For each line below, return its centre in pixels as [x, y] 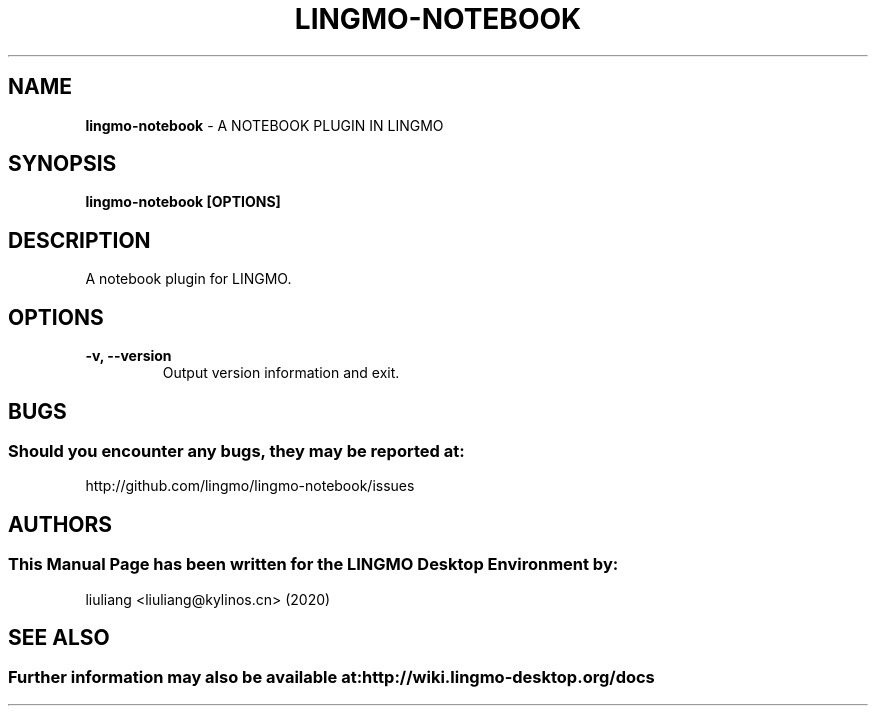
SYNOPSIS [62, 164]
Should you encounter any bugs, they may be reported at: [236, 450]
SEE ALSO [59, 637]
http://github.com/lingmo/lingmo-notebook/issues [250, 486]
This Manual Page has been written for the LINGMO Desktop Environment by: [313, 564]
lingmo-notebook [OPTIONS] [183, 202]
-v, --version [128, 356]
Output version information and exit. [281, 373]
